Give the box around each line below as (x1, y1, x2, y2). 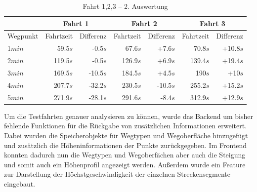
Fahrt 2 (131, 18, 157, 28)
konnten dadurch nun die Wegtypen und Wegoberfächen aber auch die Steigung (4, 150, 246, 160)
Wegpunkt (7, 31, 39, 41)
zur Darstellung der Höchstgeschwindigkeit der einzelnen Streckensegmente (4, 169, 230, 179)
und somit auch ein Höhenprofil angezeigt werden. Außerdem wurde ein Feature (4, 159, 246, 169)
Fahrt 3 (200, 18, 225, 28)
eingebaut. (4, 178, 36, 189)
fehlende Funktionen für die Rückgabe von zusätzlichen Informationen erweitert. (4, 120, 247, 131)
